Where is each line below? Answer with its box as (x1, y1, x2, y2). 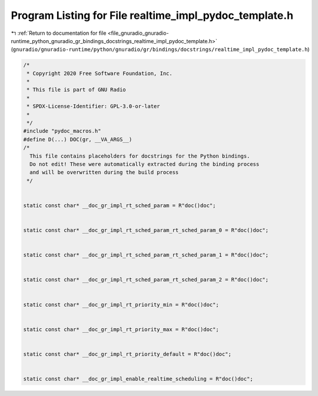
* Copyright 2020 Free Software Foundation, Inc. (26, 70, 173, 77)
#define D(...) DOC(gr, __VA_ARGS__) (23, 136, 132, 143)
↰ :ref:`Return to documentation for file (11, 30, 107, 37)
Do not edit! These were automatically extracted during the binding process (29, 161, 260, 168)
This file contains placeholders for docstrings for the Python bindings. (29, 152, 250, 159)
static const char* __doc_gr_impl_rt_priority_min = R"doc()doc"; (23, 301, 219, 308)
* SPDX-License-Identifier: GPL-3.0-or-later (26, 103, 160, 110)
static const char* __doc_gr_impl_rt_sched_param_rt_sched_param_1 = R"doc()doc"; (23, 251, 269, 258)
